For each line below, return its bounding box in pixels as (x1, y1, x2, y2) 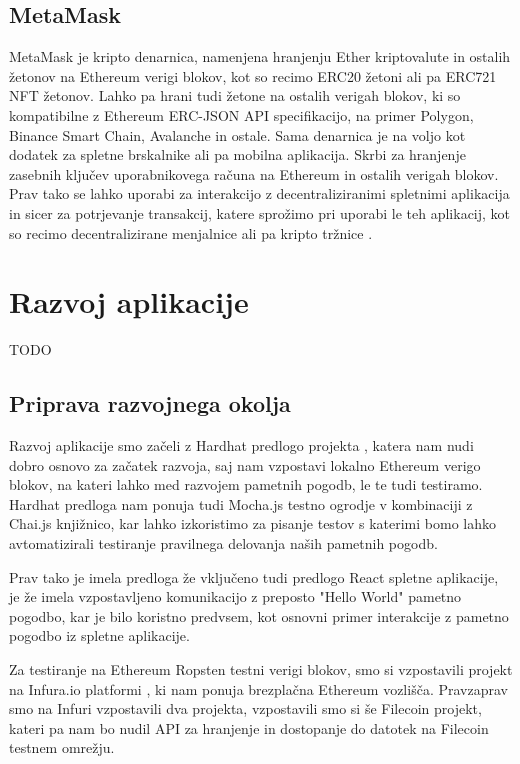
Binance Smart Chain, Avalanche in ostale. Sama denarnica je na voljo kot (9, 124, 466, 145)
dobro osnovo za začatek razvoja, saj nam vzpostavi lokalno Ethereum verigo (9, 454, 481, 475)
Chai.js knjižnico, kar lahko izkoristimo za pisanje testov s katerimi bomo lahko (9, 513, 497, 534)
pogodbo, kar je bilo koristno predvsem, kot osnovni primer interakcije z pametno (9, 605, 509, 626)
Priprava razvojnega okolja (9, 388, 291, 419)
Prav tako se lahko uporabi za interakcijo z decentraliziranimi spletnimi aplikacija (9, 183, 510, 204)
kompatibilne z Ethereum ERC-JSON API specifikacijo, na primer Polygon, (9, 104, 474, 125)
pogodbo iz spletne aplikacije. (9, 625, 190, 646)
